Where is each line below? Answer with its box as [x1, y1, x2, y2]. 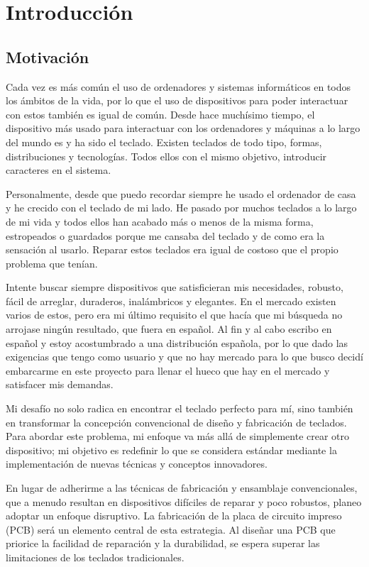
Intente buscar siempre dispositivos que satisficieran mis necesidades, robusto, [6, 280, 343, 294]
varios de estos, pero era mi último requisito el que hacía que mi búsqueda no [6, 307, 343, 322]
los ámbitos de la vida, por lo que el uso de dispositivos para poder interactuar [6, 93, 348, 108]
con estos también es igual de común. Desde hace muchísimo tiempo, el [6, 106, 315, 121]
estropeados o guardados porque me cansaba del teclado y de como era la [6, 228, 325, 243]
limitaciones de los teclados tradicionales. [6, 549, 184, 564]
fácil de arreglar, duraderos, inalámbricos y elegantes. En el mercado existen [6, 293, 336, 308]
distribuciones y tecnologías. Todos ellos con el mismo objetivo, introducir [6, 148, 327, 163]
